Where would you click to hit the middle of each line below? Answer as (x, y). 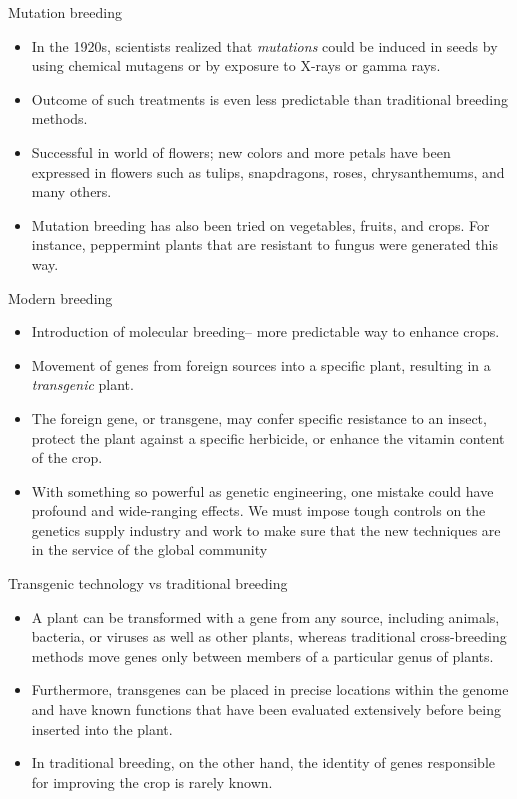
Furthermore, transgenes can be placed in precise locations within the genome (270, 689)
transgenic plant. (82, 384)
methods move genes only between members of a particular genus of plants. (262, 655)
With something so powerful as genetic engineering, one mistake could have (262, 490)
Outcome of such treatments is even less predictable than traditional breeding (269, 98)
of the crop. (67, 457)
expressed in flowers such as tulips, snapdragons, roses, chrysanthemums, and (268, 171)
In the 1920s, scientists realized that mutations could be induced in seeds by (264, 45)
